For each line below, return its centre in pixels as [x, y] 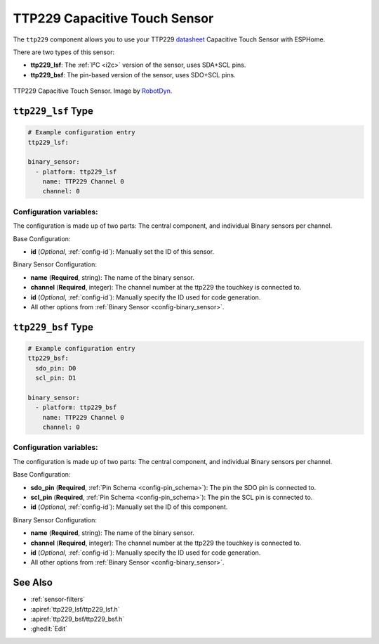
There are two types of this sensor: [64, 52]
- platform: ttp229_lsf [76, 172]
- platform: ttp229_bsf [76, 407]
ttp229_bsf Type [53, 327]
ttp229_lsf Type [53, 111]
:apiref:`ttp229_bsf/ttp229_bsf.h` [78, 619]
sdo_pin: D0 [56, 368]
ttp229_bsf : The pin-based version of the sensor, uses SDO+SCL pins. [133, 75]
